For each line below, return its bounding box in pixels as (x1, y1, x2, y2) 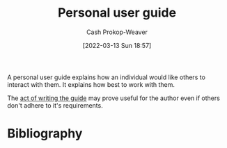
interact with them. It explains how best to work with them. (7, 80, 175, 88)
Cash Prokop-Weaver (86, 28, 148, 36)
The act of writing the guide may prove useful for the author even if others (7, 94, 221, 102)
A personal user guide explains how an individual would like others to (7, 73, 205, 81)
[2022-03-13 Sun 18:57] (82, 41, 152, 49)
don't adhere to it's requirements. (7, 101, 103, 109)
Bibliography (7, 126, 83, 142)
